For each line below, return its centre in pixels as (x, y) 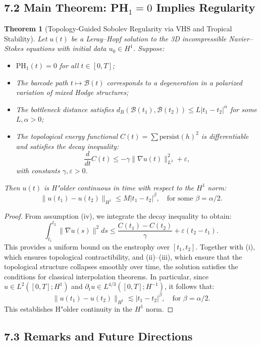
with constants (38, 170)
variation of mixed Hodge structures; (72, 92)
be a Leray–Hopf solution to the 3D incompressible (149, 38)
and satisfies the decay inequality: (67, 146)
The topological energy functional (67, 136)
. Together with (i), (225, 246)
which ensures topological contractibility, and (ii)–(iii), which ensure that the (123, 256)
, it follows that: (190, 286)
